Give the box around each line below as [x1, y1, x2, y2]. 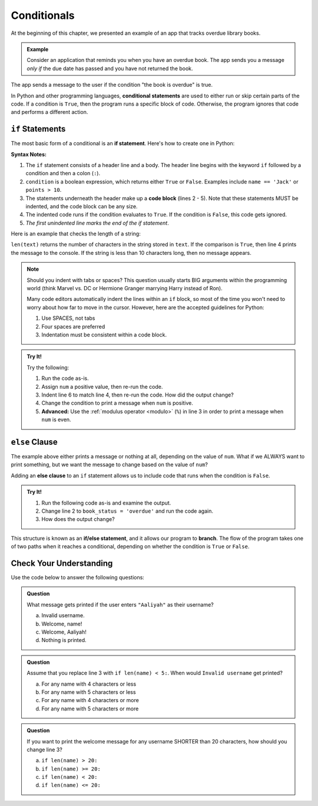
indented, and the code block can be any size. [25, 202, 138, 209]
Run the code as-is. [41, 375, 90, 382]
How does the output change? [41, 516, 115, 523]
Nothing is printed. [41, 637, 87, 644]
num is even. [41, 416, 71, 423]
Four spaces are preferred [41, 323, 105, 330]
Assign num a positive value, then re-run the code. [41, 383, 163, 390]
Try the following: [26, 363, 69, 371]
